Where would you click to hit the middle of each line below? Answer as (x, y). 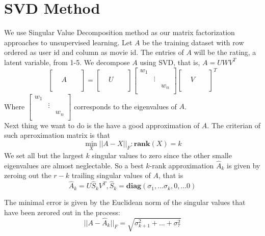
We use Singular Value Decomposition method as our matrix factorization (120, 32)
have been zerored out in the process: (62, 212)
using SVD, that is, (170, 62)
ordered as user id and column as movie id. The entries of (94, 52)
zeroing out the (28, 175)
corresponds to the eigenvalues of (125, 106)
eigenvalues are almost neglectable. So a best (74, 165)
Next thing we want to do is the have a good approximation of (102, 125)
